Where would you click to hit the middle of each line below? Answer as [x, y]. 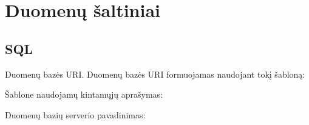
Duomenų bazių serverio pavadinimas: [75, 114]
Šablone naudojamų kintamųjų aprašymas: [84, 94]
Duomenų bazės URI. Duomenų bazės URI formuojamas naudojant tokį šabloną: [155, 74]
